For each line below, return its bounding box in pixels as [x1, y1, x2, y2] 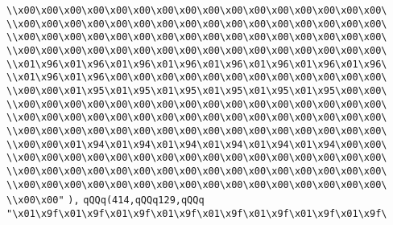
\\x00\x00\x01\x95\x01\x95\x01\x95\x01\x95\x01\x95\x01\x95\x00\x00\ [6, 84, 387, 96]
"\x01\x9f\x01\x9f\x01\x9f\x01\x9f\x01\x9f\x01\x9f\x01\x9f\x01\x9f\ [6, 207, 387, 219]
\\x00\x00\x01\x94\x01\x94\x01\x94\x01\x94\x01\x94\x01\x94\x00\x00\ [6, 138, 387, 150]
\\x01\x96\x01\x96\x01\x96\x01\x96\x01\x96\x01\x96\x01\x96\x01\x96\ [6, 58, 387, 70]
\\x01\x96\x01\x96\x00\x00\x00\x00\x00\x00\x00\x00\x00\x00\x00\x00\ [6, 72, 387, 84]
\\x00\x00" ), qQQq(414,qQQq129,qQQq [6, 194, 205, 207]
